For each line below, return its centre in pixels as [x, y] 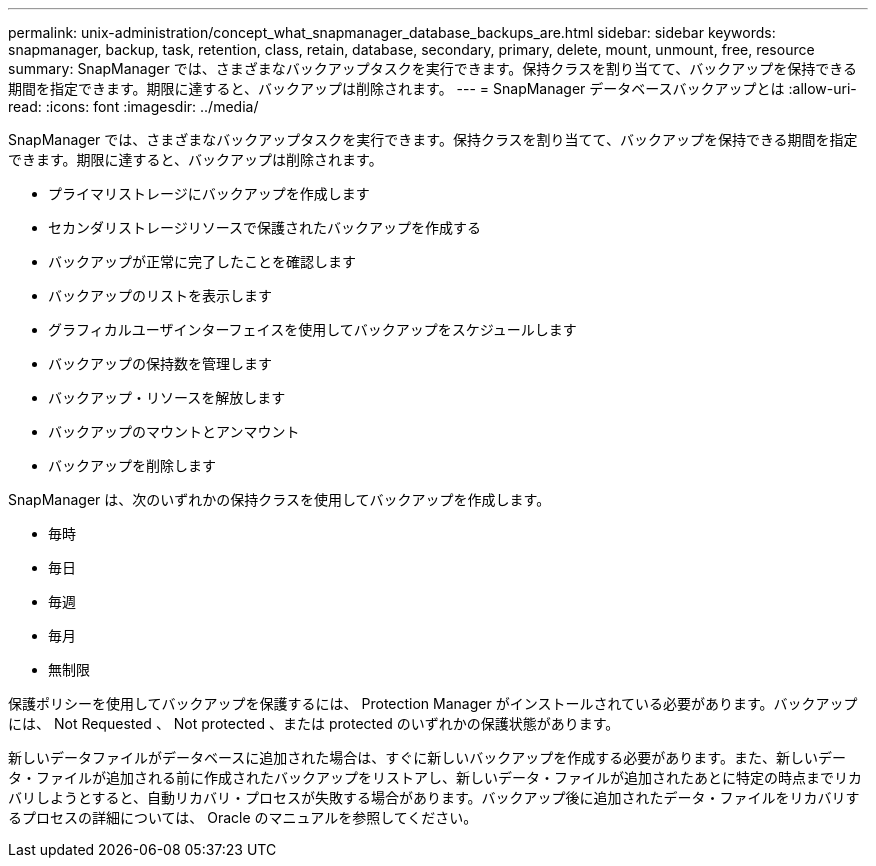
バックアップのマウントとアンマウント [174, 431]
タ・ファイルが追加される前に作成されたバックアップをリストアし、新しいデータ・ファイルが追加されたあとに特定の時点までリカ [435, 777]
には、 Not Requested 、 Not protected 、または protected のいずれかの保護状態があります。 [314, 723]
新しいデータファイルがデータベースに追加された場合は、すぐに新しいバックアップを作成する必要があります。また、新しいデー [427, 757]
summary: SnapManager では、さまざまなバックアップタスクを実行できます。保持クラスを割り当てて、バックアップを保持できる [433, 68]
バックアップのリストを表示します [160, 295]
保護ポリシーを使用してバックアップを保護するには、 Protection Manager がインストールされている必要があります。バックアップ [433, 703]
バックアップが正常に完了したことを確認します [202, 261]
